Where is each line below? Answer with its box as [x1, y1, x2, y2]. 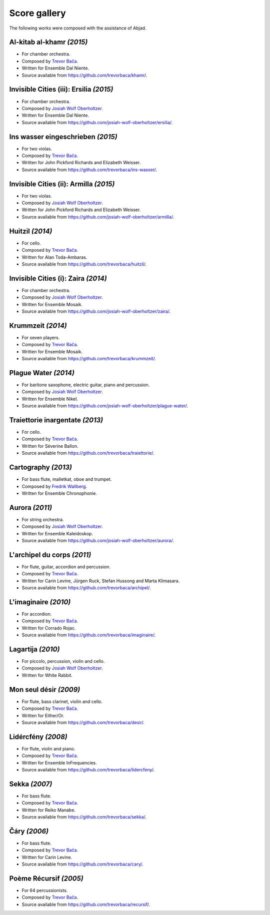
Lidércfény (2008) [9, 732, 67, 741]
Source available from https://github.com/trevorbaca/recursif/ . [21, 901, 150, 907]
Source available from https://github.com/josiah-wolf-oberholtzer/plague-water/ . [21, 403, 188, 409]
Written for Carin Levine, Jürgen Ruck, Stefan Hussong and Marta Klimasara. [21, 578, 180, 584]
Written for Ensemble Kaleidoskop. [21, 530, 93, 536]
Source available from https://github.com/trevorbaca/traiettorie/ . [21, 450, 154, 456]
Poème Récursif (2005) [9, 874, 83, 882]
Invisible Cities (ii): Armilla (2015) [9, 180, 115, 188]
